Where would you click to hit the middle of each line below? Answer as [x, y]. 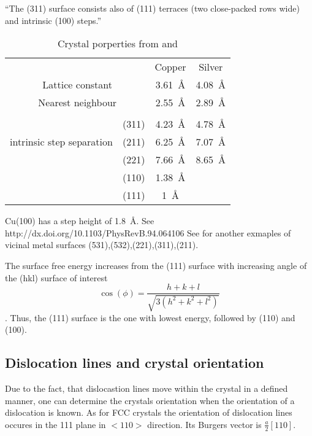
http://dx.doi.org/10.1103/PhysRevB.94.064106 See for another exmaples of [148, 232]
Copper [170, 67]
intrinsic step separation [61, 142]
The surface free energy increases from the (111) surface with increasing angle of [156, 265]
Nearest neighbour [78, 103]
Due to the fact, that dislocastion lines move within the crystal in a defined [146, 388]
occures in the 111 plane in [55, 424]
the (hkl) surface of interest [56, 277]
